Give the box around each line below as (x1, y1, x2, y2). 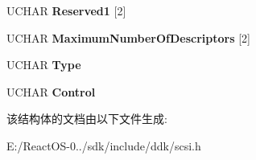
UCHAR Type (6, 56, 81, 73)
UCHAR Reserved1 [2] (6, 2, 126, 18)
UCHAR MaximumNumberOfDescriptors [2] (6, 29, 250, 46)
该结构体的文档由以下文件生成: (6, 110, 167, 127)
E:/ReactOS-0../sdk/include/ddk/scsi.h (6, 137, 201, 154)
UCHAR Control (6, 83, 96, 100)
